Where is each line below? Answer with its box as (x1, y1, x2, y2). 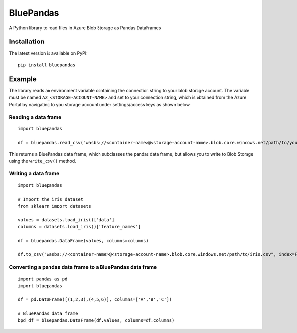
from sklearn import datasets (18, 203, 92, 209)
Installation (9, 38, 45, 46)
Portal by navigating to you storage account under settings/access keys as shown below (9, 101, 190, 107)
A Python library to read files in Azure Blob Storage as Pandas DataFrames (9, 25, 161, 31)
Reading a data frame (9, 114, 62, 121)
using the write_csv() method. (9, 158, 76, 164)
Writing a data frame (9, 170, 60, 177)
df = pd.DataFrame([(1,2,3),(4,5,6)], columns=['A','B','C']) (18, 297, 172, 302)
